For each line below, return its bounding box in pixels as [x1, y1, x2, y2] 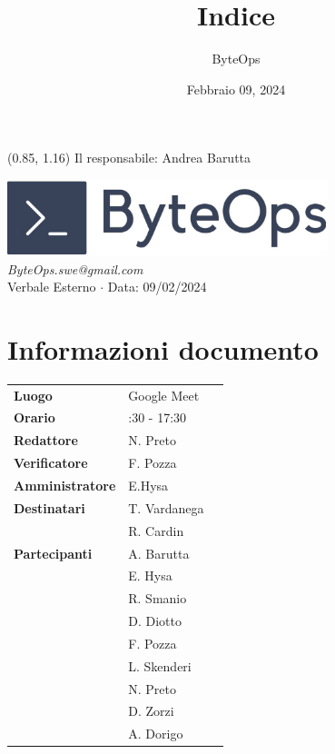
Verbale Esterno [7, 277, 96, 296]
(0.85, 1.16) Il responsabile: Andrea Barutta [7, 148, 251, 167]
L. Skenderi [128, 656, 192, 675]
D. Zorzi [128, 701, 174, 720]
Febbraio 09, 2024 [186, 79, 286, 98]
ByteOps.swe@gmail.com [7, 259, 143, 278]
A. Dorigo [128, 724, 183, 743]
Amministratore [14, 476, 116, 494]
